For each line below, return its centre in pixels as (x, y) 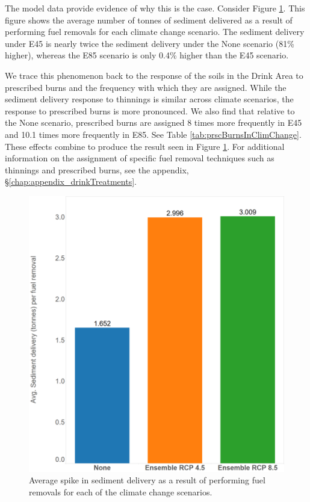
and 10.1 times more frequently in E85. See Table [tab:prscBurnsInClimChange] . (153, 134)
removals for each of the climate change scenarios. (121, 492)
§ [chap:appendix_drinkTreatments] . (71, 181)
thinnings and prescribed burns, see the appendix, (97, 169)
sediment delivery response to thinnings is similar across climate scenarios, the (149, 99)
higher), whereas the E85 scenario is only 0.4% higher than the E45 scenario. (147, 55)
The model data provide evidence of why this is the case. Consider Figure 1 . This (155, 8)
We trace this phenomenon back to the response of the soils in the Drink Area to (154, 75)
